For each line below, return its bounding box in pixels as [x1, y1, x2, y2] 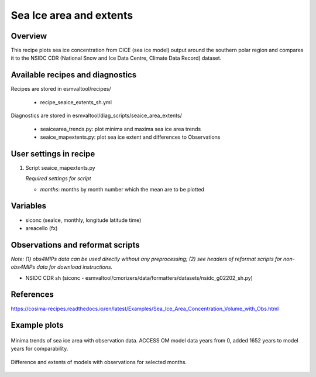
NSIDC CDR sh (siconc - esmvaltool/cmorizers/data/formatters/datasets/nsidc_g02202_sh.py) [25, 274, 253, 281]
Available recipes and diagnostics [11, 70, 137, 80]
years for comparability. [11, 345, 68, 352]
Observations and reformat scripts [11, 240, 140, 250]
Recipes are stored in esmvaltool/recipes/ [11, 85, 111, 92]
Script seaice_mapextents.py [25, 164, 96, 171]
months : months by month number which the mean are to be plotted [40, 186, 205, 193]
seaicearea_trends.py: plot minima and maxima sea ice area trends [40, 125, 201, 132]
